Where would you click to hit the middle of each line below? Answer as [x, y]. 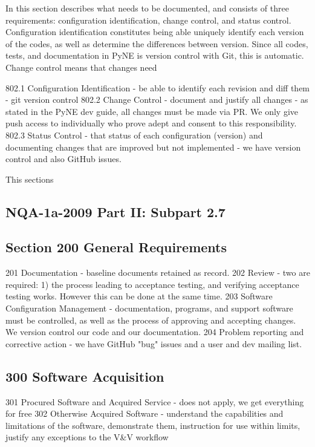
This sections [30, 179]
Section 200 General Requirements [116, 247]
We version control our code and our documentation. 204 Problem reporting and [155, 332]
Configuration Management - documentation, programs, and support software [149, 308]
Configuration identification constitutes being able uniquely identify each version [155, 32]
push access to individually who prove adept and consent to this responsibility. [151, 123]
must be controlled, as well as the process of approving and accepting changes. [151, 320]
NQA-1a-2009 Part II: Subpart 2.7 [115, 211]
